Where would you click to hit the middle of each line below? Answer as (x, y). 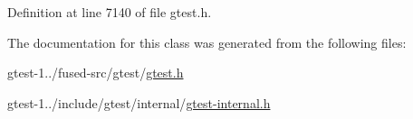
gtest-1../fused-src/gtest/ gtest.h (96, 73)
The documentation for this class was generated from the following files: (207, 42)
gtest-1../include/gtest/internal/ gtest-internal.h (139, 102)
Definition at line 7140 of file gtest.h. (110, 12)
